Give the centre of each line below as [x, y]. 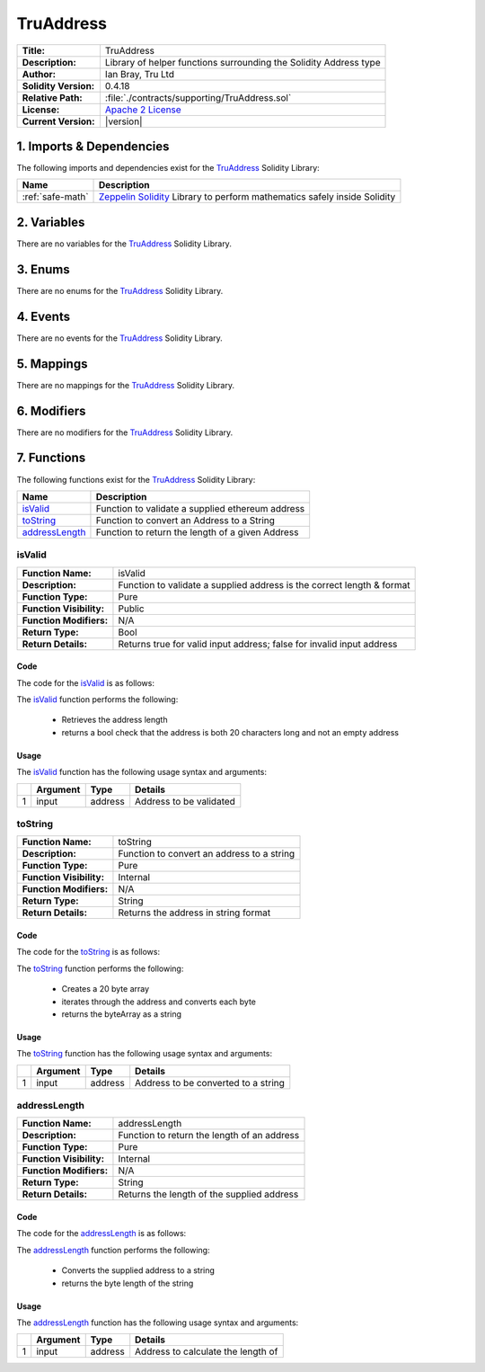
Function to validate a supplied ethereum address [200, 508]
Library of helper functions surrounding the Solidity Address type [242, 62]
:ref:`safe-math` [55, 197]
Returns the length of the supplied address [208, 1194]
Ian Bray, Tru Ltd [140, 74]
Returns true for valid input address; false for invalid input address [258, 644]
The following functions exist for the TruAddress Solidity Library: [136, 479]
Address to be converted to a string [210, 1082]
